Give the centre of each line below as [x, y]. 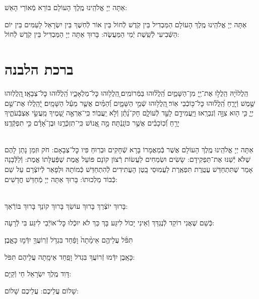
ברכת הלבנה [39, 68]
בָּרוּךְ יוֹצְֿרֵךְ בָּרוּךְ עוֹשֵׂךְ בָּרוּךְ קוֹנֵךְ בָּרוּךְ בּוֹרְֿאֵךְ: [66, 205]
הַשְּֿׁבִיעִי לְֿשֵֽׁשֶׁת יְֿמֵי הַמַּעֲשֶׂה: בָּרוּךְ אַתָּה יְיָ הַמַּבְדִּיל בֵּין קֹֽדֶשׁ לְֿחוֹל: [92, 34]
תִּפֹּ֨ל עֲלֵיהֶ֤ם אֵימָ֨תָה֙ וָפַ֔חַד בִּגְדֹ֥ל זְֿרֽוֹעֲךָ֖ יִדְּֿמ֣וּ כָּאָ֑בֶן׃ [69, 240]
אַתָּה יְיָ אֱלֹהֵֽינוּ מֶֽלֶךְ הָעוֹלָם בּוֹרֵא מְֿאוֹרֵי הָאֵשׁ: [66, 7]
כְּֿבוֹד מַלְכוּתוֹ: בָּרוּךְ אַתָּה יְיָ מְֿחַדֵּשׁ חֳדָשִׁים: [61, 179]
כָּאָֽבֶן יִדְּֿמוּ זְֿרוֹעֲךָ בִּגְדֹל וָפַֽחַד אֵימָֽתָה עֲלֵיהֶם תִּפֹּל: [70, 256]
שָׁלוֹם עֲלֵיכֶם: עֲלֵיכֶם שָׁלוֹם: [42, 290]
